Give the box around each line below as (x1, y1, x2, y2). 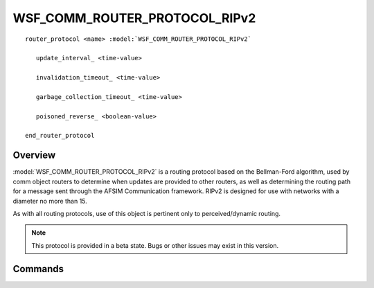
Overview (12, 150, 56, 161)
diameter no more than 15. (12, 197, 88, 205)
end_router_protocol (25, 132, 95, 140)
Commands (12, 263, 64, 275)
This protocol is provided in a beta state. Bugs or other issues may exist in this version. (31, 241, 279, 249)
